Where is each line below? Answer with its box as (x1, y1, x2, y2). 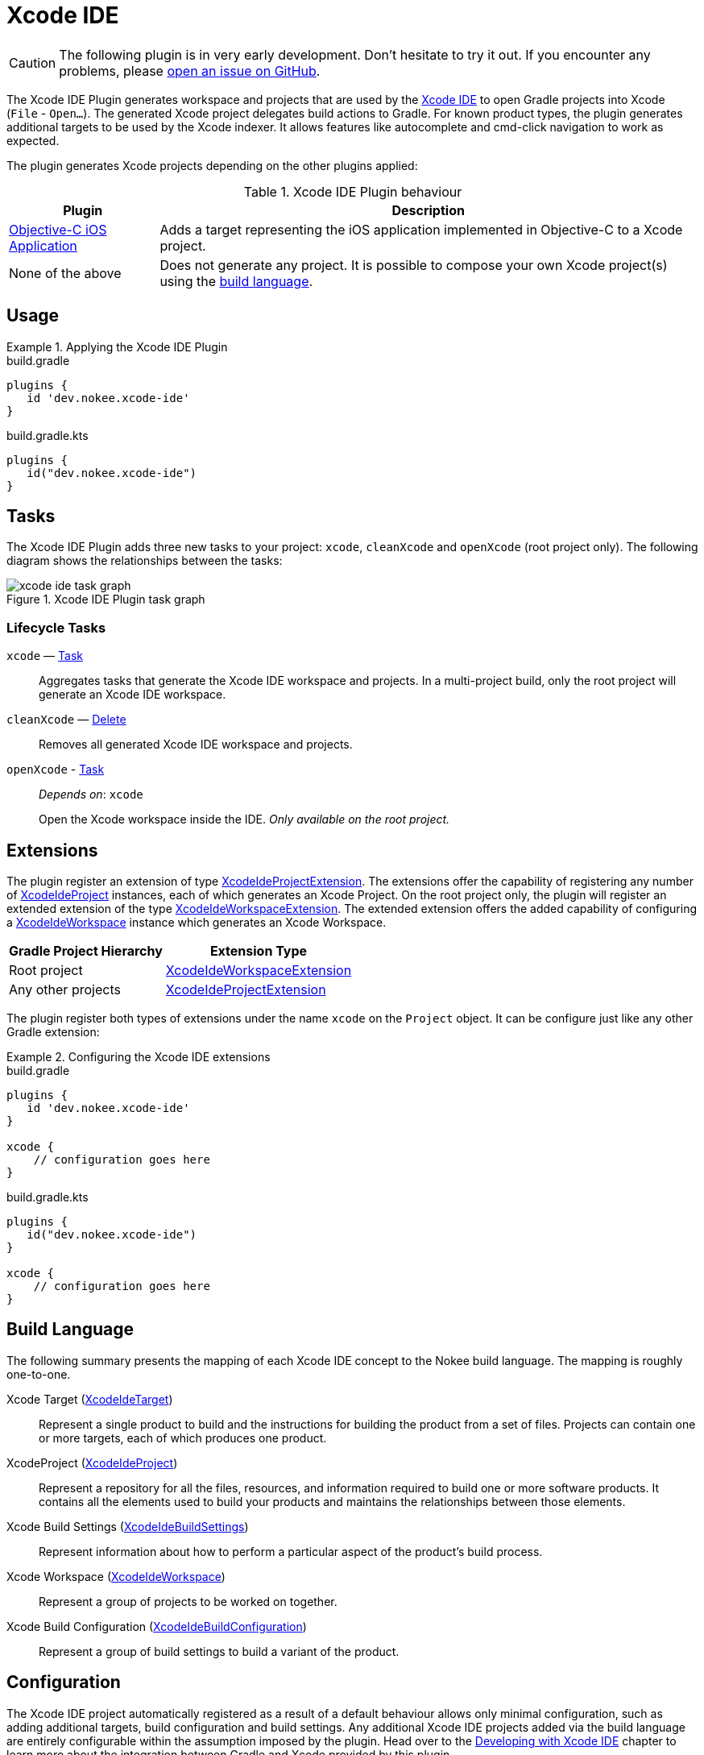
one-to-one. (6, 1367, 71, 1381)
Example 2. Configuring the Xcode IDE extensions (6, 1050, 271, 1064)
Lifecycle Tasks (6, 619, 106, 636)
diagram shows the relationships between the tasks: (6, 554, 283, 568)
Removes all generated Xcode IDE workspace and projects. (39, 737, 353, 752)
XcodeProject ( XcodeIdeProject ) (6, 1455, 178, 1470)
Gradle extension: (6, 1025, 100, 1039)
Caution (9, 54, 56, 71)
